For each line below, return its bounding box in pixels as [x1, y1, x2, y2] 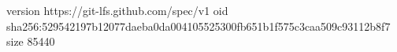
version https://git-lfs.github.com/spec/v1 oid [6, 2, 228, 18]
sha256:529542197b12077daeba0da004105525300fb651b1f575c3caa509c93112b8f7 [6, 17, 391, 34]
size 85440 [6, 33, 55, 50]
